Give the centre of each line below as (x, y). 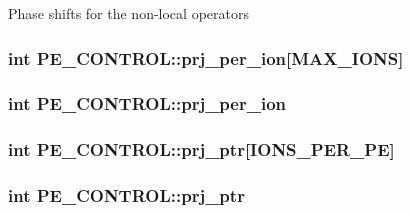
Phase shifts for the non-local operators (128, 13)
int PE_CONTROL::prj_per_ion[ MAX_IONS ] (206, 57)
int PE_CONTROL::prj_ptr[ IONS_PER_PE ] (201, 149)
